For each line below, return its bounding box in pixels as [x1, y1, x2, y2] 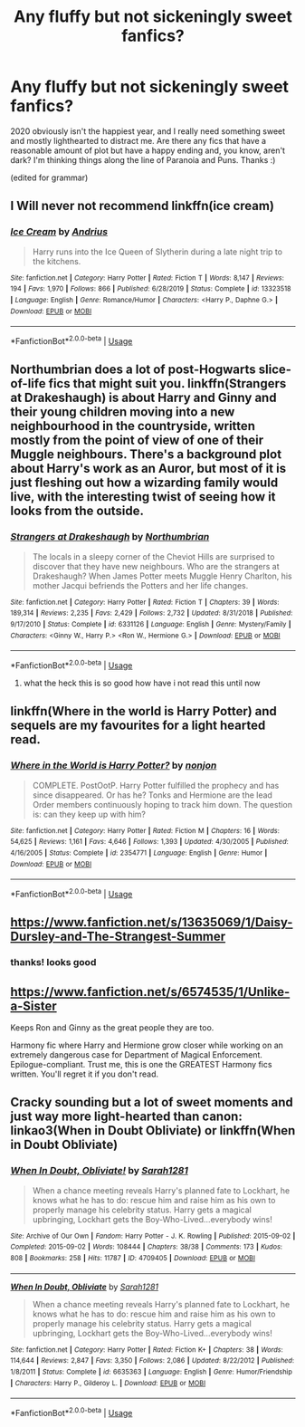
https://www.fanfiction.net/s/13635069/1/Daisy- [10, 915, 293, 930]
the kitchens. [32, 255, 81, 266]
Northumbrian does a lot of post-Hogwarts [10, 362, 256, 378]
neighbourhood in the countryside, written [10, 418, 256, 434]
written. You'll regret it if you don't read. [10, 1068, 159, 1079]
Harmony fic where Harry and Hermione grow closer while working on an [10, 1039, 284, 1050]
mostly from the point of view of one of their [10, 433, 264, 448]
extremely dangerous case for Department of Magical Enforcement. [10, 1049, 263, 1060]
